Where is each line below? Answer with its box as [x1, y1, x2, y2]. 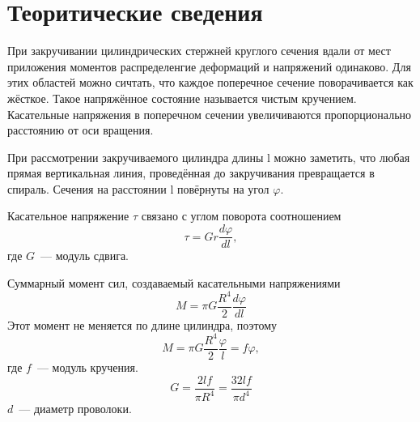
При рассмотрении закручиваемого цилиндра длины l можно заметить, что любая [7, 148, 410, 165]
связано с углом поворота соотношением [141, 207, 342, 224]
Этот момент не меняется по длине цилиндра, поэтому [7, 316, 278, 333]
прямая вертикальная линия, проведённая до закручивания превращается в [7, 164, 375, 181]
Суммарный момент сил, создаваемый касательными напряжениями [7, 274, 341, 291]
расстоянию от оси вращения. [7, 121, 154, 139]
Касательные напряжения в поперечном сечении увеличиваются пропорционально [7, 105, 412, 122]
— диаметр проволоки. [19, 400, 132, 417]
